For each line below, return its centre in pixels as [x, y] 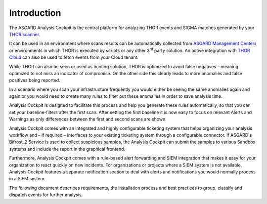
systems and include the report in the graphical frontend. [67, 149]
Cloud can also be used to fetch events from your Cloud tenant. [74, 57]
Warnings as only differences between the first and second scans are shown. [88, 119]
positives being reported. [35, 80]
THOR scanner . [25, 34]
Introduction [35, 13]
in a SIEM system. [27, 179]
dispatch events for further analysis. [46, 195]
